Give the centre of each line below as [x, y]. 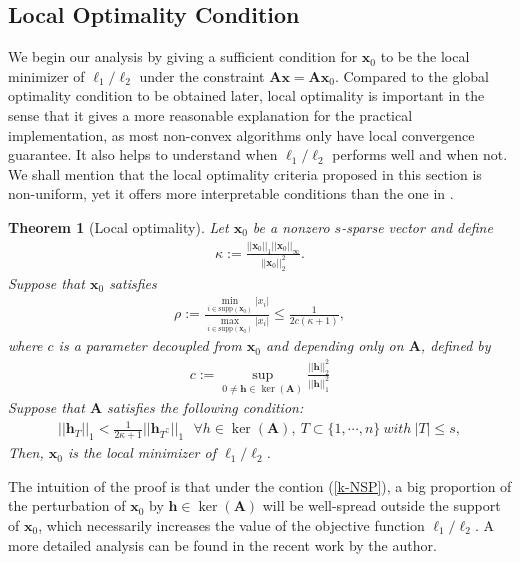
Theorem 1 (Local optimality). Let [118, 226]
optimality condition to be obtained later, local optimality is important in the [246, 95]
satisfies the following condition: [205, 407]
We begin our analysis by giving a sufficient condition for [183, 56]
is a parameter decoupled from [150, 345]
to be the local [425, 56]
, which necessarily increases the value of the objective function [231, 524]
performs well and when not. [420, 154]
